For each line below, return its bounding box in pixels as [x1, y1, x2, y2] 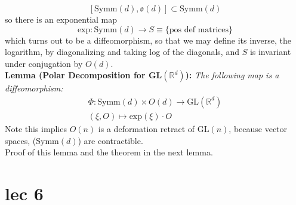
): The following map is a [185, 69, 279, 81]
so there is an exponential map [5, 13, 118, 25]
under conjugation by [5, 57, 83, 69]
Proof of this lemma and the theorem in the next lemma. [5, 146, 213, 158]
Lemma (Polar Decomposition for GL [5, 69, 162, 81]
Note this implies [5, 123, 67, 135]
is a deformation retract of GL [98, 123, 209, 135]
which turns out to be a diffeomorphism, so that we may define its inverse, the [5, 33, 291, 46]
